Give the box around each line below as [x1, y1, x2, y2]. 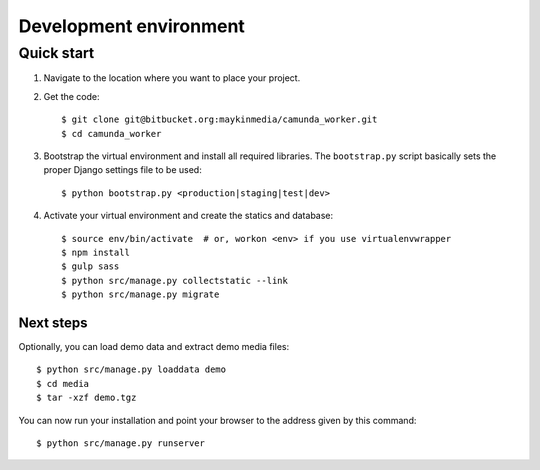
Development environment [18, 15, 245, 37]
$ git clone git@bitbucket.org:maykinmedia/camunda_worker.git [61, 114, 378, 125]
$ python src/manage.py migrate [61, 289, 220, 300]
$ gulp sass [61, 261, 120, 272]
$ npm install [61, 246, 130, 258]
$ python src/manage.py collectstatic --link [61, 275, 289, 286]
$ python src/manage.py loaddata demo [36, 364, 227, 375]
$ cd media [36, 378, 90, 389]
